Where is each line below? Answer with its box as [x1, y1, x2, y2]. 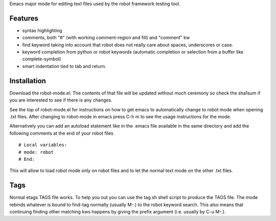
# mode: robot [18, 149, 54, 155]
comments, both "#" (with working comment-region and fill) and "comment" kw [22, 35, 190, 41]
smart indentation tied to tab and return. [22, 63, 107, 69]
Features [9, 14, 38, 22]
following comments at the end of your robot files [9, 130, 113, 136]
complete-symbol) [22, 56, 61, 62]
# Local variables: [18, 142, 67, 148]
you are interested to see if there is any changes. [9, 97, 112, 103]
